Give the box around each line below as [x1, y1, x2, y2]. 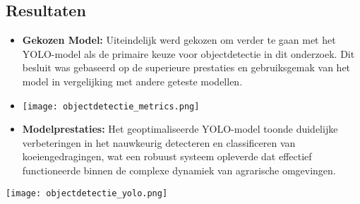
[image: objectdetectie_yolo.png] [6, 188, 168, 198]
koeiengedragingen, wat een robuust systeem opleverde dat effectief [22, 149, 312, 164]
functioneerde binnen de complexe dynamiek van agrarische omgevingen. [22, 163, 336, 178]
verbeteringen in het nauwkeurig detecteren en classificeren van [22, 135, 296, 150]
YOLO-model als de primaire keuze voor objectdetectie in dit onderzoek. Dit [22, 46, 355, 61]
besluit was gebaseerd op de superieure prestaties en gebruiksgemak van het [22, 60, 351, 75]
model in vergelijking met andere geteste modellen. [22, 73, 243, 88]
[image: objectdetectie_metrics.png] [22, 101, 200, 112]
